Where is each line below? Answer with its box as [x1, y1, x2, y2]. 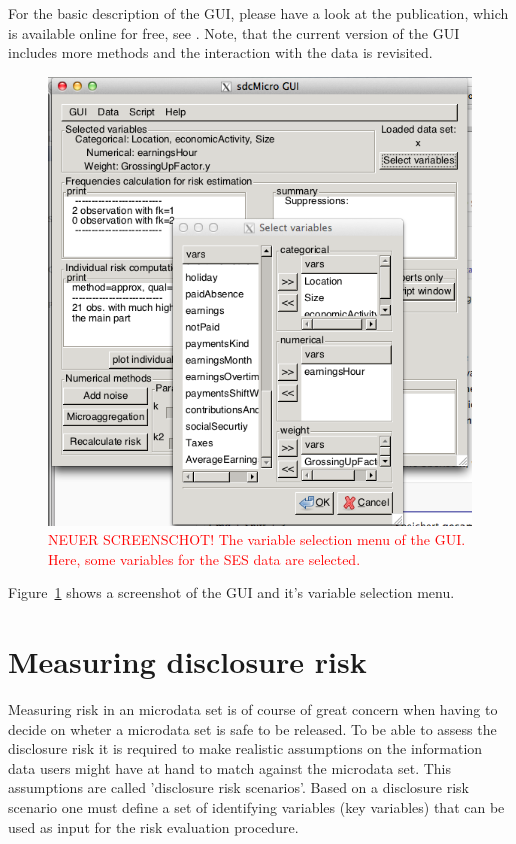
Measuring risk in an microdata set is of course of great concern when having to [8, 699, 498, 720]
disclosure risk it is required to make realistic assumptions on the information [8, 738, 483, 759]
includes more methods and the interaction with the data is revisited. [8, 42, 433, 63]
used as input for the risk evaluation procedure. [8, 816, 299, 837]
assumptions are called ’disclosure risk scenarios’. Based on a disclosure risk [8, 777, 469, 798]
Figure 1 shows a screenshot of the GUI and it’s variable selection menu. [8, 582, 455, 603]
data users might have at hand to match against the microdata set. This [8, 757, 451, 778]
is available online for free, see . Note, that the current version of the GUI [8, 22, 460, 43]
